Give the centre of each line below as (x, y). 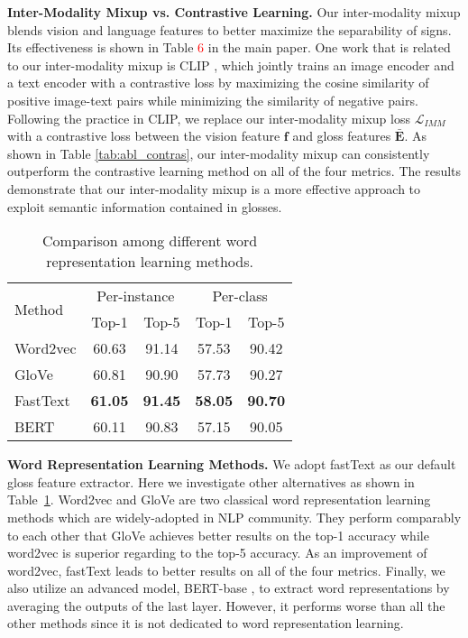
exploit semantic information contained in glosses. (145, 206)
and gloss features (342, 136)
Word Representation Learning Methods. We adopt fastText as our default (232, 464)
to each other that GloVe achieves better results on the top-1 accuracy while (218, 535)
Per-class (240, 296)
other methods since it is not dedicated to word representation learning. (206, 623)
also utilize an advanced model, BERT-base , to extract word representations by (229, 588)
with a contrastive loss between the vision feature (144, 136)
